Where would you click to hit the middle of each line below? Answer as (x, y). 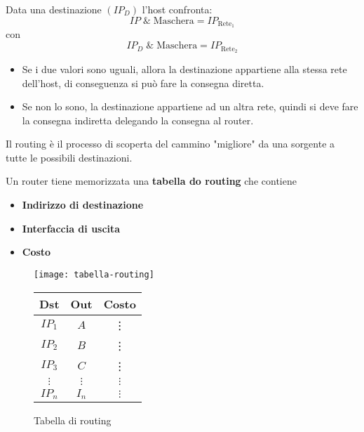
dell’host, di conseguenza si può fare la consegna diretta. (143, 83)
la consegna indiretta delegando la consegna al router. (138, 120)
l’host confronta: (177, 9)
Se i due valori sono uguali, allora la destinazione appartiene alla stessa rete (184, 68)
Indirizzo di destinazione (83, 205)
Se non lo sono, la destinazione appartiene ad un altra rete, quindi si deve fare (190, 106)
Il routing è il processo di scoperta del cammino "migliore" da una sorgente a (170, 144)
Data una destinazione (54, 9)
